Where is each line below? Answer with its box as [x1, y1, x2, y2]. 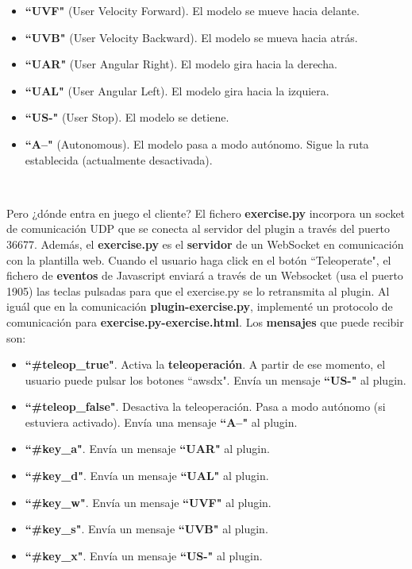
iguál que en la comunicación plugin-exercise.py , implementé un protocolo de [6, 298, 393, 315]
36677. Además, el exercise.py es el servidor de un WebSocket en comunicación [6, 235, 404, 252]
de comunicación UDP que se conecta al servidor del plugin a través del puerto [6, 220, 390, 237]
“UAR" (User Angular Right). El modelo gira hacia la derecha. [25, 56, 337, 72]
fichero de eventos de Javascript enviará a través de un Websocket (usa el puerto [6, 267, 403, 284]
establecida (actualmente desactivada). [25, 151, 213, 168]
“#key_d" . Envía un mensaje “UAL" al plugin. [25, 467, 269, 484]
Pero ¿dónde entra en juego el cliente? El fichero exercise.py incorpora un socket [6, 204, 406, 221]
